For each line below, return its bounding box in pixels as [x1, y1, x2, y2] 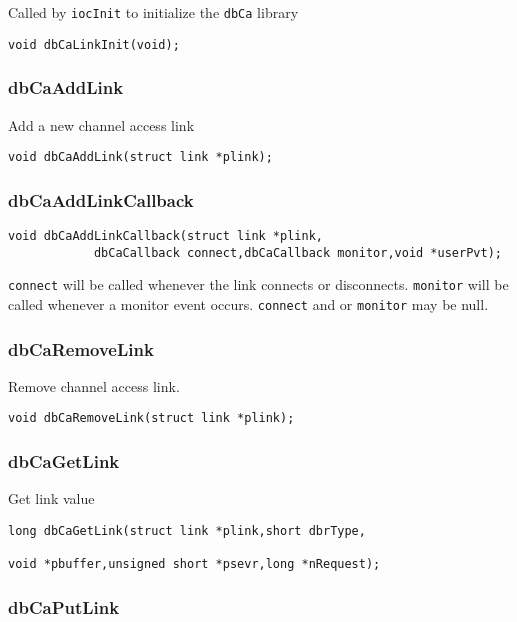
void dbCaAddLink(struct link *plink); [8, 150, 273, 165]
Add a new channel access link [8, 114, 195, 135]
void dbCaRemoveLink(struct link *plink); [8, 411, 295, 426]
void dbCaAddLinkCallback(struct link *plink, [8, 229, 323, 243]
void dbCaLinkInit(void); [8, 37, 180, 52]
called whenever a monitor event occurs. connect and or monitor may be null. [8, 293, 489, 314]
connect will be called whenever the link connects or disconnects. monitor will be [8, 274, 509, 295]
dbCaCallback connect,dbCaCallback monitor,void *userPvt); [93, 245, 502, 260]
